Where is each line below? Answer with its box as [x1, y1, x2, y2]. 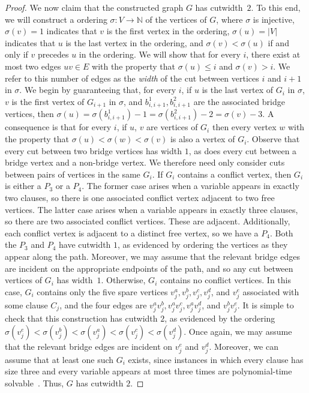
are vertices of [146, 121, 198, 133]
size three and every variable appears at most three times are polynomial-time [5, 365, 292, 377]
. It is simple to [237, 298, 294, 311]
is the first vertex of [11, 95, 85, 107]
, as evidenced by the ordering [164, 312, 275, 325]
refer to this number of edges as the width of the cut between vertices [5, 71, 259, 84]
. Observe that [247, 133, 300, 145]
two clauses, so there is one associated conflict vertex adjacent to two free [5, 191, 275, 204]
